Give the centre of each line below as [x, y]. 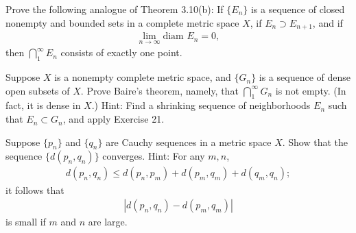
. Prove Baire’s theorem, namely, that [159, 90]
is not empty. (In [311, 90]
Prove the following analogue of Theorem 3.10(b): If [115, 9]
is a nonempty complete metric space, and [143, 77]
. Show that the [315, 142]
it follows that [35, 189]
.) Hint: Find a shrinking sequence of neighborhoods [201, 105]
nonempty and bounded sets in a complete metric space [122, 22]
